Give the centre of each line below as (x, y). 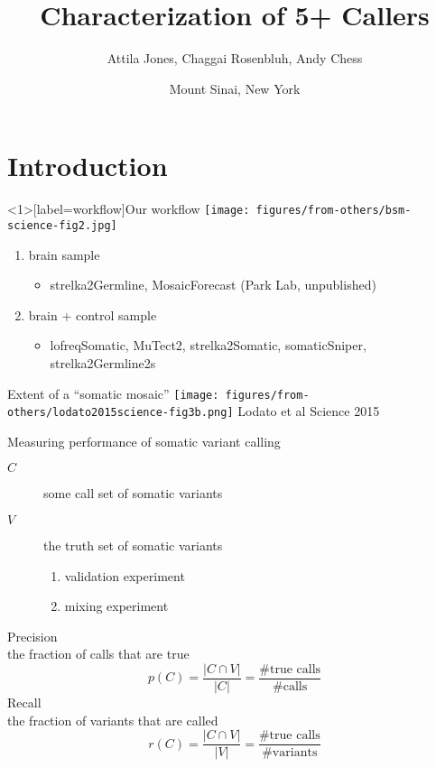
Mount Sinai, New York (235, 88)
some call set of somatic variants (133, 493)
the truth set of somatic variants (133, 545)
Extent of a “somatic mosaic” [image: (113, 393)
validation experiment (125, 575)
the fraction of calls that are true (98, 654)
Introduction (88, 166)
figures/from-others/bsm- (334, 211)
